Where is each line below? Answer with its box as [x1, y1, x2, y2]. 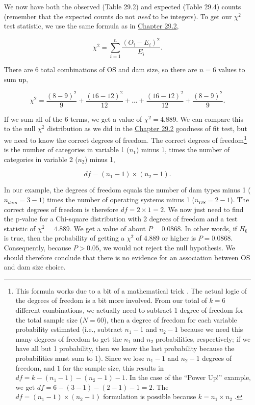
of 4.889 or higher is [136, 233, 196, 243]
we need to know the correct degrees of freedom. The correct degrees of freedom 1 [4, 134, 247, 145]
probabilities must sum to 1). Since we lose [15, 352, 145, 363]
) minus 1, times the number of [136, 144, 230, 155]
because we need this [180, 324, 243, 334]
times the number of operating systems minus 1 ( [47, 194, 195, 205]
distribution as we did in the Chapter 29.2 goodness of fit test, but [47, 123, 248, 134]
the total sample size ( [15, 314, 83, 324]
